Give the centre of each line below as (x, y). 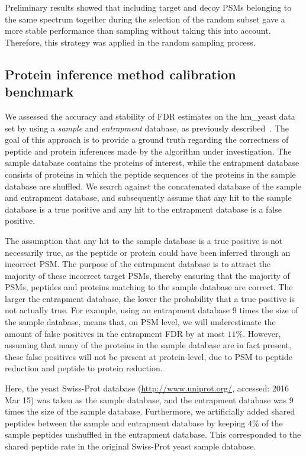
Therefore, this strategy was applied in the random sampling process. (130, 42)
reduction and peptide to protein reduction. (84, 368)
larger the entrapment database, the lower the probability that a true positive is (150, 298)
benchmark (39, 91)
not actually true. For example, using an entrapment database (117, 310)
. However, (262, 333)
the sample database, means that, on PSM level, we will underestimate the (140, 322)
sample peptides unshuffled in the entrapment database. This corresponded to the (153, 434)
